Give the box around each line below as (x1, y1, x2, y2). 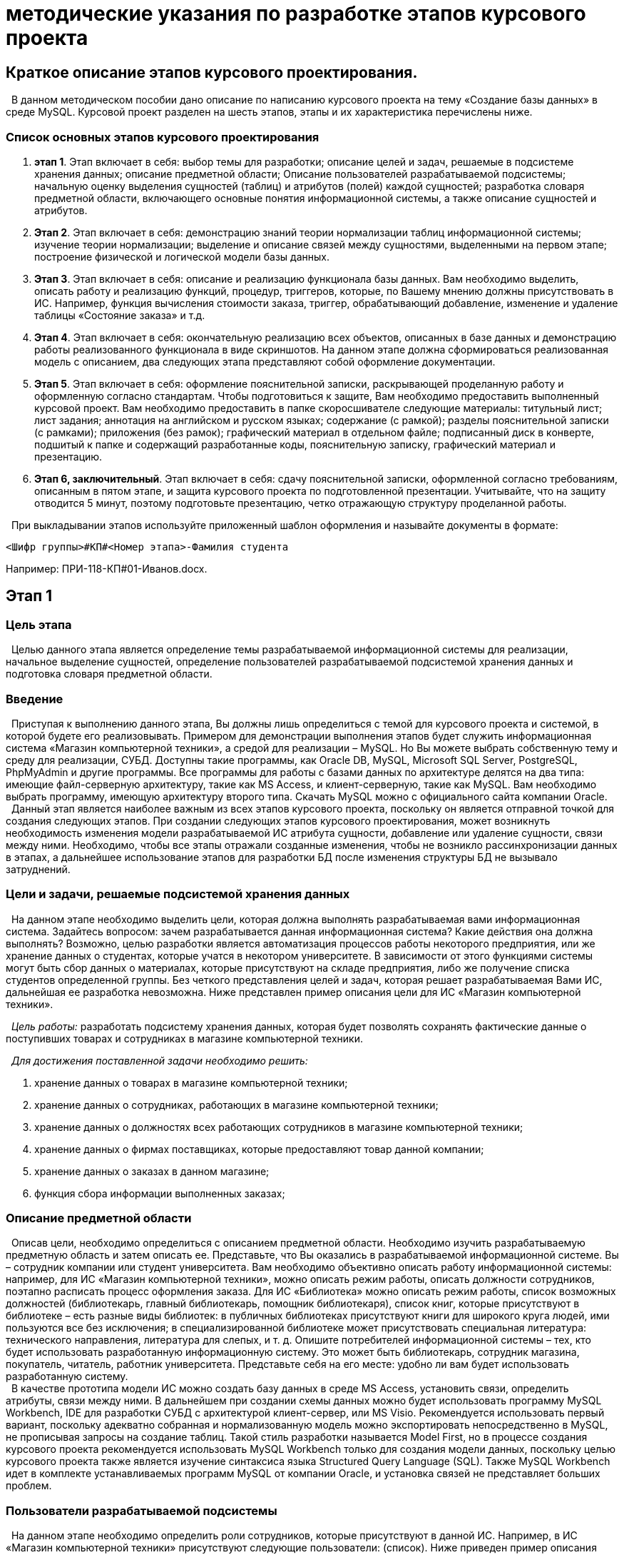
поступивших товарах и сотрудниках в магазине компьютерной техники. (6, 1032, 363, 1045)
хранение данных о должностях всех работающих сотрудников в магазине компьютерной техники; (34, 1120, 523, 1133)
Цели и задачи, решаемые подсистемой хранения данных (6, 887, 350, 902)
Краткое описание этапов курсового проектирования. (6, 63, 418, 81)
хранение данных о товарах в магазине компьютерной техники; (34, 1076, 348, 1089)
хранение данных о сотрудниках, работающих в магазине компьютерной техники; (34, 1098, 439, 1111)
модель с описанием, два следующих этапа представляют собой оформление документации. (34, 355, 496, 368)
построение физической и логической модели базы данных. (34, 250, 329, 263)
